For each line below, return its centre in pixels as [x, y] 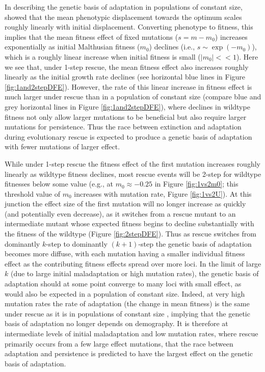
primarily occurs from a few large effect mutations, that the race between [119, 343]
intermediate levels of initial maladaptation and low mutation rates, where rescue [131, 333]
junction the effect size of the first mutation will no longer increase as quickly [125, 204]
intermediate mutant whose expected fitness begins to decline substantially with [129, 223]
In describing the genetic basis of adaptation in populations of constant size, [124, 7]
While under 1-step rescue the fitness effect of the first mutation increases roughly [132, 163]
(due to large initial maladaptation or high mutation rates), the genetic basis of [135, 273]
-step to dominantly [77, 243]
